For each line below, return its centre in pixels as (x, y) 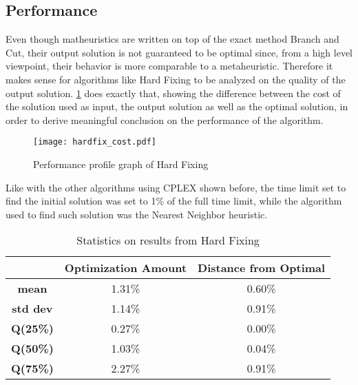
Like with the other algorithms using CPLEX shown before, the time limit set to (176, 187)
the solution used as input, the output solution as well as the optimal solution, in (177, 106)
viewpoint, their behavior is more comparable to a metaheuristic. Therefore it (169, 66)
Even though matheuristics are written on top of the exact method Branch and (172, 39)
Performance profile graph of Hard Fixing (121, 164)
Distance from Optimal (262, 268)
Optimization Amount (126, 268)
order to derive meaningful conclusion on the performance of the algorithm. (165, 119)
